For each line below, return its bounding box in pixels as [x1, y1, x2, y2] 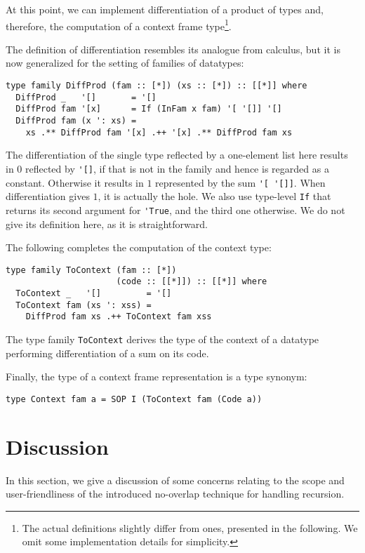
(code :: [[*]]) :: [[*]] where [116, 276, 267, 287]
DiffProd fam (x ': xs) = [15, 116, 137, 126]
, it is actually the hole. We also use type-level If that [98, 189, 331, 204]
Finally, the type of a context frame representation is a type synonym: [6, 369, 307, 384]
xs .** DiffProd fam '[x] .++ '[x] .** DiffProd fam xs [25, 127, 293, 138]
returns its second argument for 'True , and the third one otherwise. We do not [6, 202, 345, 217]
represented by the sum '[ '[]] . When [155, 175, 326, 189]
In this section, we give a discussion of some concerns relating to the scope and [6, 472, 345, 487]
